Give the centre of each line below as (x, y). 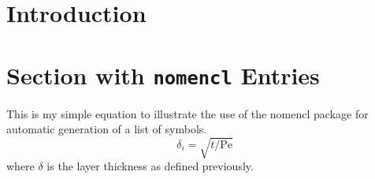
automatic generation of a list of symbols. (107, 129)
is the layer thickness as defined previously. (150, 166)
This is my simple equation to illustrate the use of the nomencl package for (187, 113)
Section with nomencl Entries (163, 75)
